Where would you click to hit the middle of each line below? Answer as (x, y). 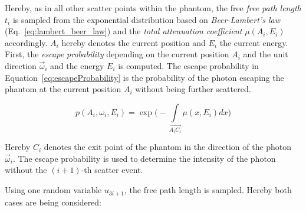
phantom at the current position (63, 89)
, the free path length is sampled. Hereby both (208, 190)
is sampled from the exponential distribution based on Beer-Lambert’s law (146, 19)
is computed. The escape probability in (188, 65)
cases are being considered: (53, 202)
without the (26, 170)
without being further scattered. (193, 89)
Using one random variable (53, 190)
